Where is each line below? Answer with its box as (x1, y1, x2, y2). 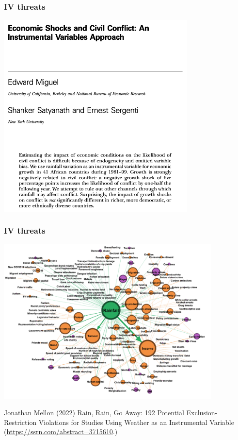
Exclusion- (186, 407, 218, 417)
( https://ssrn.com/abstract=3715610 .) (4, 426, 118, 437)
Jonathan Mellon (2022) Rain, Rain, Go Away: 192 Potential (4, 407, 184, 417)
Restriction (4, 417, 37, 427)
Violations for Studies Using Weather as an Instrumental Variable (38, 417, 234, 427)
